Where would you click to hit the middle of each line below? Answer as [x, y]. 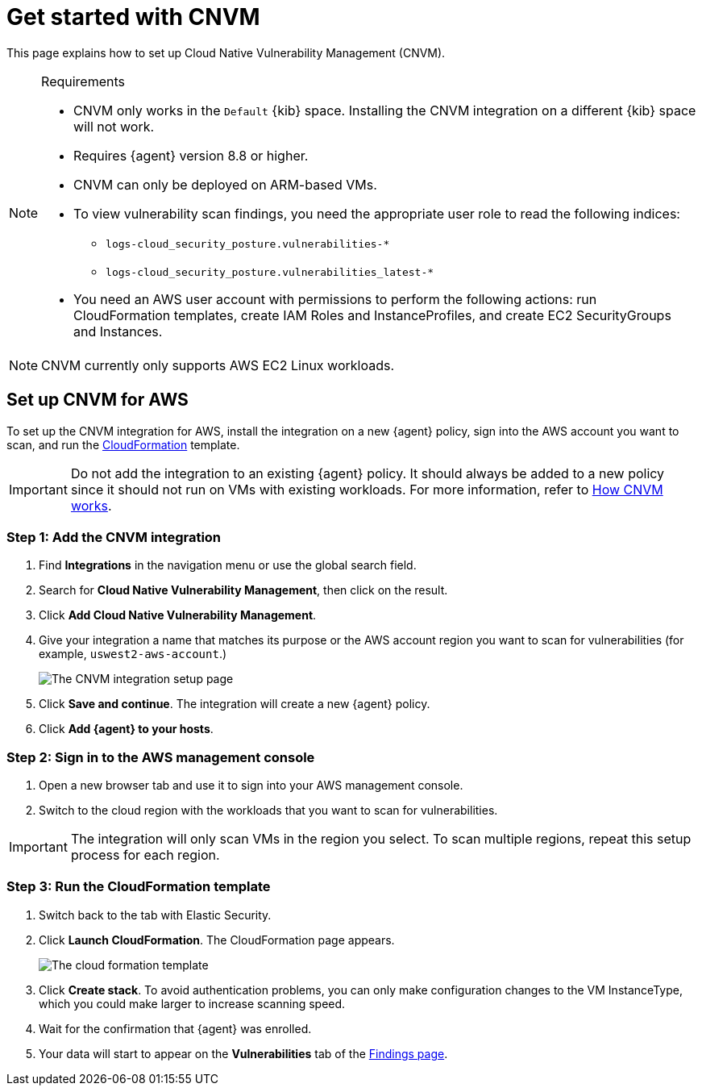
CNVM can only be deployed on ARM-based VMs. [225, 184]
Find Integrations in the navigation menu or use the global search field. [228, 565]
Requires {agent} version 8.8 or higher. [191, 155]
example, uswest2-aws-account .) [133, 654]
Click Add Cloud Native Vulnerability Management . [178, 615]
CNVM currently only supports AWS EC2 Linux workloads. [218, 365]
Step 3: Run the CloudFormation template [139, 887]
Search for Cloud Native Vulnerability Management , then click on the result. [243, 590]
